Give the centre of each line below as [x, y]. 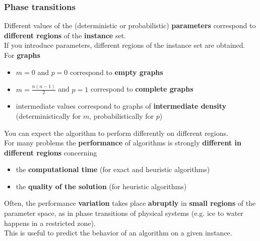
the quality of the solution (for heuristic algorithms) [101, 186]
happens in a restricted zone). [50, 223]
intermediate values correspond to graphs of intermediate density [121, 106]
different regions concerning [51, 152]
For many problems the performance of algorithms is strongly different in [123, 143]
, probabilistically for [122, 115]
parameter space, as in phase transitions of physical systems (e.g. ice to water [124, 213]
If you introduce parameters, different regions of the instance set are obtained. [125, 45]
